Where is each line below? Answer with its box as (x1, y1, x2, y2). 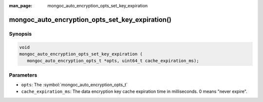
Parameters (9, 71, 38, 78)
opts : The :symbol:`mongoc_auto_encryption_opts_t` (21, 82, 128, 88)
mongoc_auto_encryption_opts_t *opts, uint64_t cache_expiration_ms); (27, 58, 199, 63)
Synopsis (9, 30, 32, 37)
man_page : (9, 3, 33, 8)
